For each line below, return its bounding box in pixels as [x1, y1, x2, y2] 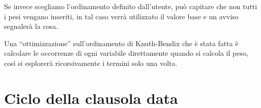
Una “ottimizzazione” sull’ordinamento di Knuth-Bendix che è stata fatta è [4, 38, 239, 48]
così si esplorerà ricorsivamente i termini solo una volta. [4, 57, 178, 68]
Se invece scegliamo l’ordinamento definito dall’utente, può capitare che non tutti [4, 1, 257, 11]
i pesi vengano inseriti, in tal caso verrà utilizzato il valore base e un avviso [4, 11, 239, 21]
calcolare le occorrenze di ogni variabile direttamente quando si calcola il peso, [4, 48, 248, 58]
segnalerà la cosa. [4, 21, 58, 31]
